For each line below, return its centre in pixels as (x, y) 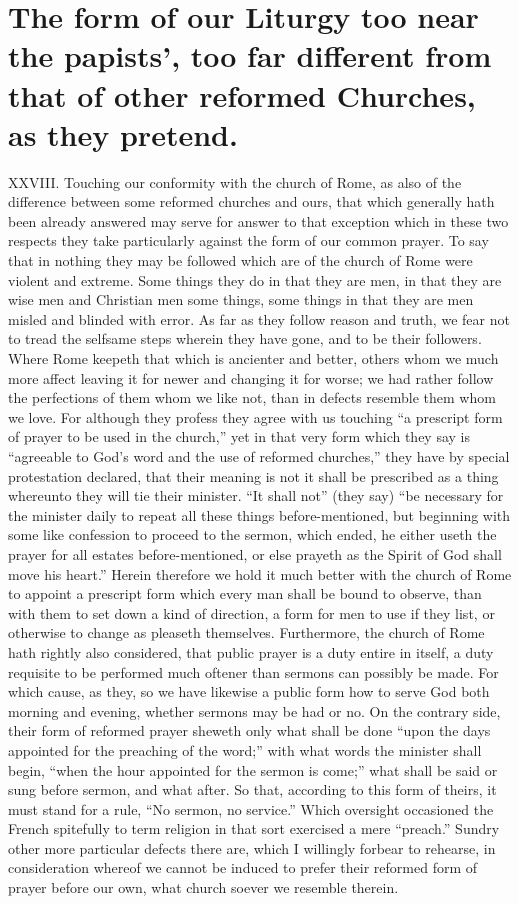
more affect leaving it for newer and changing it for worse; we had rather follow (251, 377)
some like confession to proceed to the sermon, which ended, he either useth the (252, 534)
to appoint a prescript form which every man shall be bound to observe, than (245, 593)
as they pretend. (123, 133)
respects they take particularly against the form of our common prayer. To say (248, 240)
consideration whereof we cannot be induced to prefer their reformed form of (243, 867)
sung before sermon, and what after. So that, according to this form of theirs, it (252, 789)
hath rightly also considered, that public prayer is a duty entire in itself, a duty (251, 651)
